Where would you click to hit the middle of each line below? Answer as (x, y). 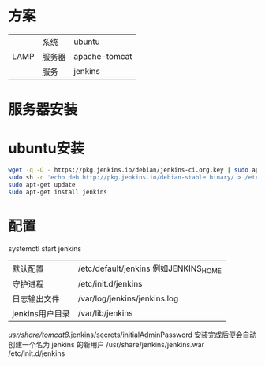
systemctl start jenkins (45, 248)
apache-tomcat (103, 56)
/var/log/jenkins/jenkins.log (128, 298)
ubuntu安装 (46, 148)
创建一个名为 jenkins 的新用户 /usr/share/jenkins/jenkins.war (106, 344)
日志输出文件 (36, 298)
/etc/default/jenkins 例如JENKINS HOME (150, 269)
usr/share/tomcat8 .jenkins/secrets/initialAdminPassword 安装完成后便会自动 (132, 335)
